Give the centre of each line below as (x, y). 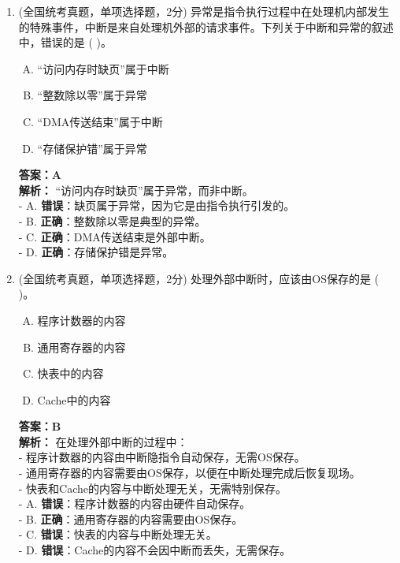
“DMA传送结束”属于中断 (100, 121)
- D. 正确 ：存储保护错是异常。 (96, 252)
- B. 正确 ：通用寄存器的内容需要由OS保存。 (131, 518)
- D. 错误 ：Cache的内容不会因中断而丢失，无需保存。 (155, 550)
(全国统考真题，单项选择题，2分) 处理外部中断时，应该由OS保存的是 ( (199, 278)
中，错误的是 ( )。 (65, 42)
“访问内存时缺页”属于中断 (103, 68)
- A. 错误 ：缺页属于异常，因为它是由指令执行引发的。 (157, 205)
